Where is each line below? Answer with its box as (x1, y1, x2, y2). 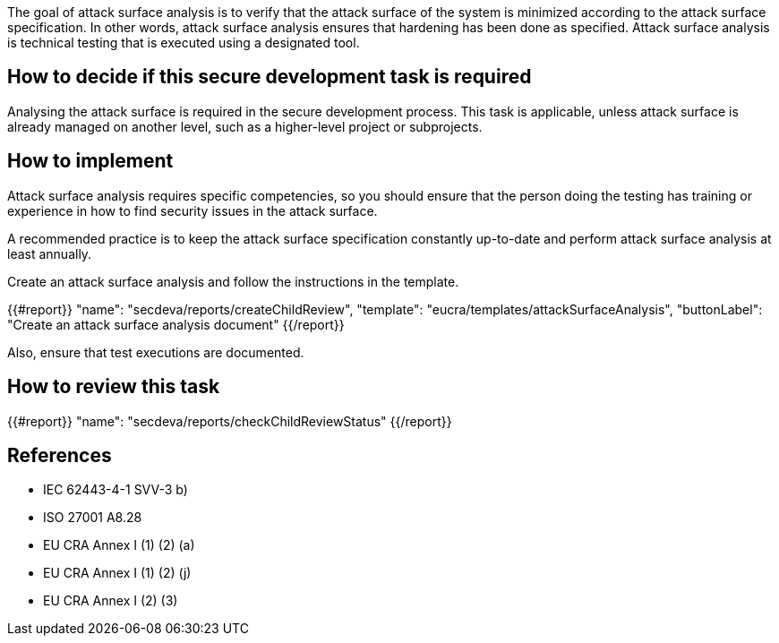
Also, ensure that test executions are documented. (7, 344, 304, 360)
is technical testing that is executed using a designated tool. (7, 35, 360, 50)
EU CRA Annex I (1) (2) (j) (43, 565, 192, 581)
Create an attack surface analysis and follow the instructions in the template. (7, 273, 459, 289)
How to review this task (7, 375, 220, 399)
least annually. (7, 245, 92, 261)
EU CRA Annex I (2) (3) (43, 593, 178, 609)
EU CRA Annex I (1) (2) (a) (43, 537, 195, 553)
